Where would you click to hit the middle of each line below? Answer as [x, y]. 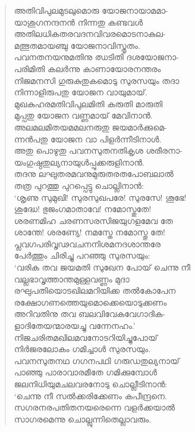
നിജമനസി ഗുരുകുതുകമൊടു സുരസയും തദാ [97, 80]
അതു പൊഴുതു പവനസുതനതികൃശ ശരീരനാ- [98, 150]
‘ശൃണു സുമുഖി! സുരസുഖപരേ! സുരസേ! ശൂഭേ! [100, 197]
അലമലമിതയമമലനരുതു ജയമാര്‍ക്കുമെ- [90, 127]
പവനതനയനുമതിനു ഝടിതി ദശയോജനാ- [96, 57]
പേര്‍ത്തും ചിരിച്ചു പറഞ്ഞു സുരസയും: [82, 255]
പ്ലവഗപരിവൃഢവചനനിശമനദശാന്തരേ [87, 243]
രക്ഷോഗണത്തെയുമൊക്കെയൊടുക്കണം [90, 302]
